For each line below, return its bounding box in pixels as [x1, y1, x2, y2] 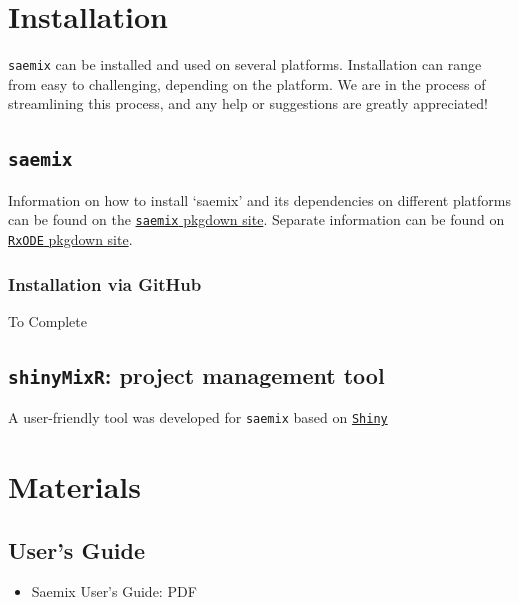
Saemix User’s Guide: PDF [31, 581, 197, 602]
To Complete [8, 310, 87, 331]
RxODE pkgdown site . [8, 229, 133, 249]
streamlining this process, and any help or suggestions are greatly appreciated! [8, 93, 488, 114]
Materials [8, 466, 142, 507]
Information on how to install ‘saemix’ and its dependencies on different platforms [8, 189, 511, 210]
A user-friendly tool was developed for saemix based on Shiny [8, 407, 388, 428]
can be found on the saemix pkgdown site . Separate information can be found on [8, 209, 505, 230]
